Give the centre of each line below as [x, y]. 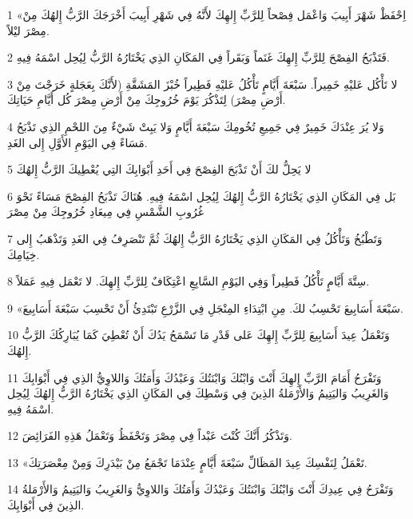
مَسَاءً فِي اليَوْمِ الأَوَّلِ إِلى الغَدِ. [77, 142]
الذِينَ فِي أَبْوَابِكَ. [46, 505]
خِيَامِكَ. [24, 254]
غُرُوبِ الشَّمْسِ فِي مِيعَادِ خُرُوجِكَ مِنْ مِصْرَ [105, 212]
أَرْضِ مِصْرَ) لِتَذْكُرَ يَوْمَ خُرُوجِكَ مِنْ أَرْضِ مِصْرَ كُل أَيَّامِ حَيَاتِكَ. [147, 100]
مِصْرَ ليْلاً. [28, 30]
